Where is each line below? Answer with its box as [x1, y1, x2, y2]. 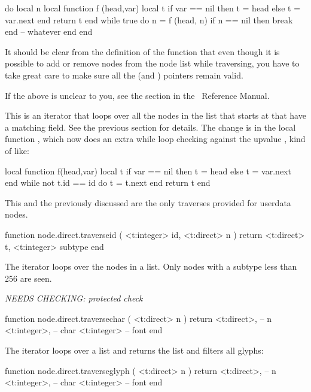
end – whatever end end [5, 25, 93, 38]
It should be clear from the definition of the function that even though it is [5, 45, 280, 58]
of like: [5, 144, 29, 156]
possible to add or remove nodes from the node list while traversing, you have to [5, 57, 300, 70]
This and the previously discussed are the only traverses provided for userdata [5, 196, 291, 209]
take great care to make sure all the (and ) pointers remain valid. [5, 68, 243, 81]
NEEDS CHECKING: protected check [5, 292, 143, 304]
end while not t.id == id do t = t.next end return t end [5, 176, 211, 189]
